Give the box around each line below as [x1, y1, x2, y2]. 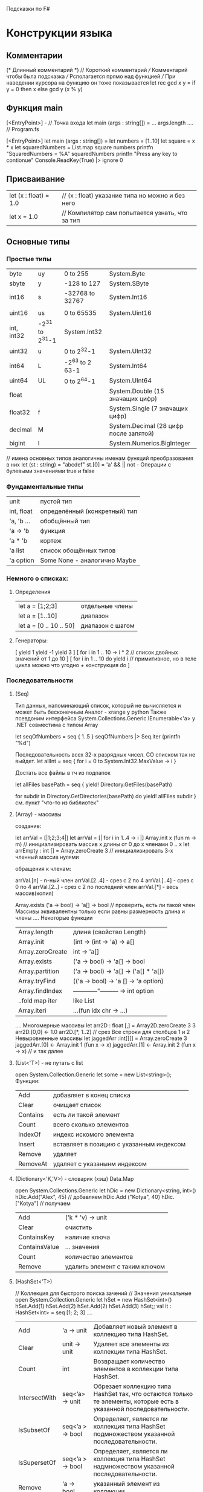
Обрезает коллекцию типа [93, 1382, 172, 1390]
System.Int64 [109, 361, 147, 370]
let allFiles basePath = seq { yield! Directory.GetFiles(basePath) [14, 781, 172, 788]
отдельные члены [80, 601, 133, 610]
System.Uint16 [109, 309, 152, 317]
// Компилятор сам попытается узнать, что [62, 208, 188, 217]
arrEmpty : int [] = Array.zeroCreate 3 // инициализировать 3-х [14, 847, 173, 854]
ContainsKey [18, 1233, 54, 1241]
